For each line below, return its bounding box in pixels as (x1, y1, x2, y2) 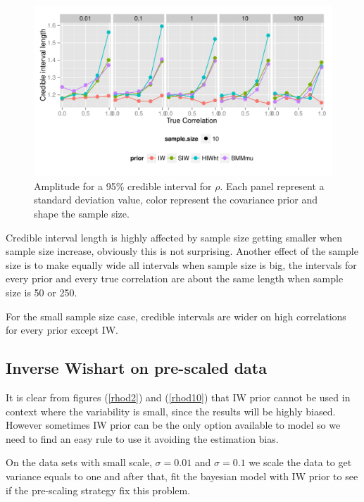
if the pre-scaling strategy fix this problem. (6, 482, 191, 497)
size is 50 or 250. (6, 284, 77, 299)
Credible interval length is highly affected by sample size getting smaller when (6, 230, 342, 244)
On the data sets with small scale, (6, 455, 152, 470)
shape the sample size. (34, 206, 130, 220)
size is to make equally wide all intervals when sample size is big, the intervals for (6, 257, 357, 272)
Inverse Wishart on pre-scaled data (6, 357, 267, 379)
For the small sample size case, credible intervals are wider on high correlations (6, 308, 346, 323)
